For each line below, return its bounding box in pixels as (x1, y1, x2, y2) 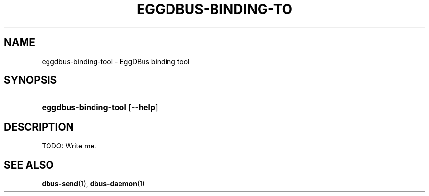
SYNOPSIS (4, 74, 57, 87)
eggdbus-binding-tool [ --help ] (42, 102, 158, 113)
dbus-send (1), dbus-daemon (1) (42, 179, 145, 188)
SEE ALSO (4, 158, 54, 171)
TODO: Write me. (42, 142, 96, 150)
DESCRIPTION (4, 121, 74, 133)
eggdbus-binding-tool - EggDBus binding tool (42, 57, 190, 66)
